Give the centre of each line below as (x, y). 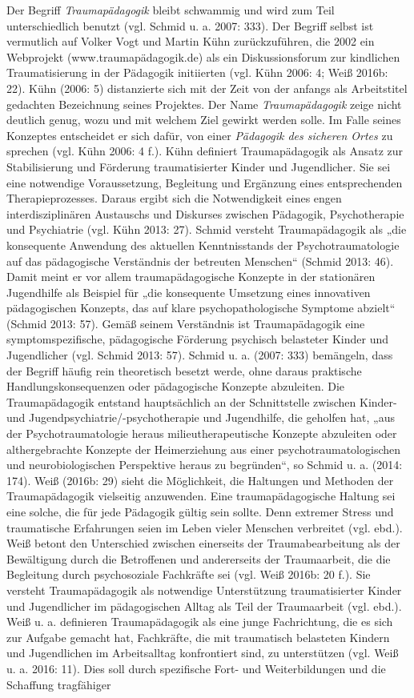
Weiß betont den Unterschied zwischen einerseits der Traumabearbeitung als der (203, 543)
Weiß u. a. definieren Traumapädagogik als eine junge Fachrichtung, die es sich (200, 622)
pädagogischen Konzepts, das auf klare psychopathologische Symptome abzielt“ (201, 308)
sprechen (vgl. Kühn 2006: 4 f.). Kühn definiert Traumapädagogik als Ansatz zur (205, 151)
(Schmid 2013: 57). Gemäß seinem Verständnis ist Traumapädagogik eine (186, 323)
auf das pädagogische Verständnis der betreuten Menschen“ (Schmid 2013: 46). (200, 261)
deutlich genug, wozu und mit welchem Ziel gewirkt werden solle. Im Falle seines (204, 120)
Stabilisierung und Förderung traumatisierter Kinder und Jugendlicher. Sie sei (199, 166)
